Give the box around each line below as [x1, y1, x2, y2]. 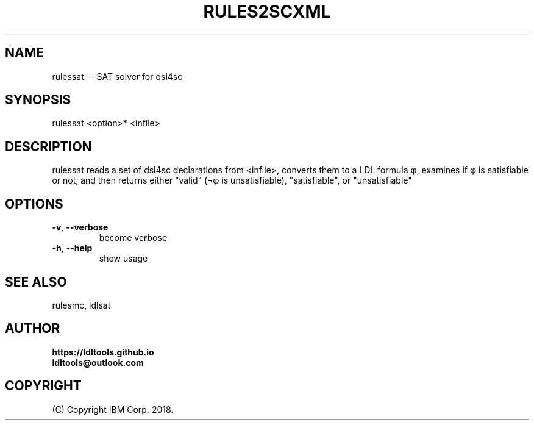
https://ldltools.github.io [52, 346, 154, 357]
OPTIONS [5, 196, 63, 212]
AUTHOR [5, 321, 60, 337]
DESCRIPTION [5, 138, 92, 154]
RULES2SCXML [203, 1, 331, 22]
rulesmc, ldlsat [52, 299, 111, 310]
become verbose [99, 232, 168, 243]
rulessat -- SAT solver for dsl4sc [52, 71, 183, 82]
